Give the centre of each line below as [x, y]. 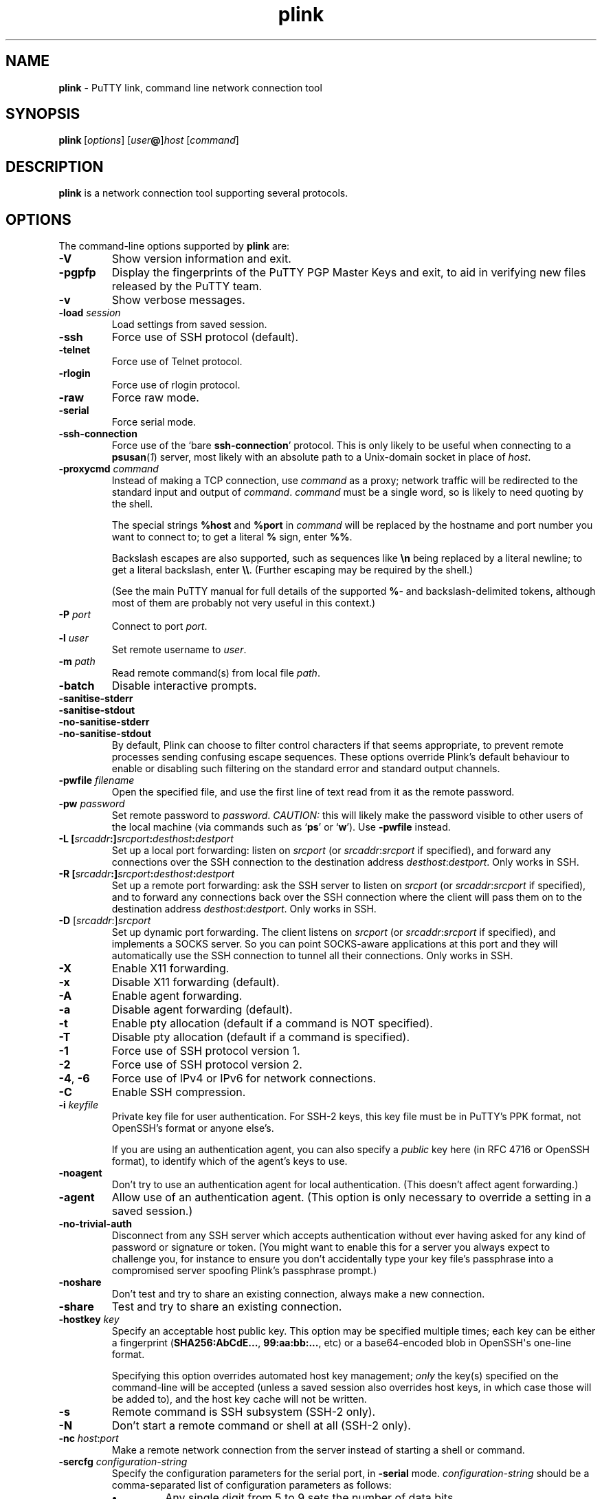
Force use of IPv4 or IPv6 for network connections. [244, 1079]
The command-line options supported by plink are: [174, 246]
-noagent [80, 1173]
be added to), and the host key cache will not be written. [239, 1399]
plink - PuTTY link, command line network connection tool [190, 87]
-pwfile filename [97, 780]
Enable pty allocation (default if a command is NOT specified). [272, 1024]
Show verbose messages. [178, 300]
